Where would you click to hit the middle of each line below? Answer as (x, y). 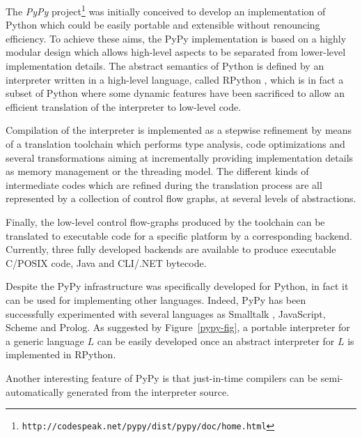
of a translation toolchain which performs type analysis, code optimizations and (175, 144)
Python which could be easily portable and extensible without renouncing (163, 25)
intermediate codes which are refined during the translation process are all (164, 184)
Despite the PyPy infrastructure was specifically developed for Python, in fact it (177, 286)
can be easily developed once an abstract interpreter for (216, 340)
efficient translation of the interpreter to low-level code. (124, 106)
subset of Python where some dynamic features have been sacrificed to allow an (175, 93)
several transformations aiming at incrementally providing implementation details (180, 157)
